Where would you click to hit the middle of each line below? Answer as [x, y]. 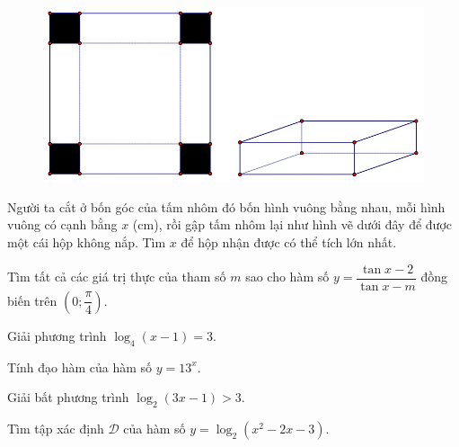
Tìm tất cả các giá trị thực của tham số [117, 277]
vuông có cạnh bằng [62, 224]
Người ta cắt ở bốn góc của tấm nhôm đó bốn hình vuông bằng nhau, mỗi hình [226, 206]
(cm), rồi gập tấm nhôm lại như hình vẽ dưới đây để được [292, 224]
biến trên [32, 300]
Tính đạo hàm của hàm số [80, 367]
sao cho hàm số [287, 277]
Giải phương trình [57, 335]
